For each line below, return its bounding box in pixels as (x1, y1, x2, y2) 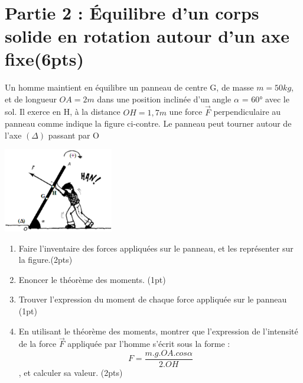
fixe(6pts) (5, 47, 84, 71)
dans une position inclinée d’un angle (97, 92, 232, 105)
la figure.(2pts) (18, 253, 73, 266)
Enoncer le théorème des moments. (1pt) (18, 273, 166, 285)
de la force (18, 337, 57, 350)
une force (169, 105, 203, 118)
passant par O (48, 128, 100, 141)
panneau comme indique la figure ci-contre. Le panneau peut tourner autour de (5, 117, 292, 130)
